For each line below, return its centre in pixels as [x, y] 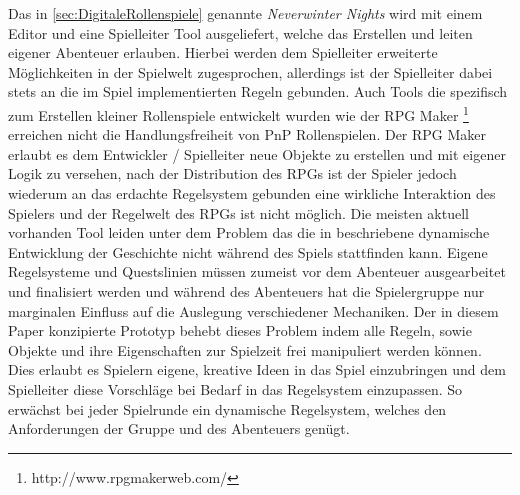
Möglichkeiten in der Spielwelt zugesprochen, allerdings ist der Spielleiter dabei [250, 71]
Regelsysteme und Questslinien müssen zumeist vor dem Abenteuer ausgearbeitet [257, 271]
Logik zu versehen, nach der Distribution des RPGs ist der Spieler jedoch [232, 173]
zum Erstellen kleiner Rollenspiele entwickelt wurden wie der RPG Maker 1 [238, 113]
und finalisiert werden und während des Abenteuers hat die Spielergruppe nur [246, 290]
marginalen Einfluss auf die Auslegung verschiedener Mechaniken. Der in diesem [253, 310]
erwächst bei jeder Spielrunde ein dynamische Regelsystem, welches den [227, 408]
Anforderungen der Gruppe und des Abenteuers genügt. [179, 428]
